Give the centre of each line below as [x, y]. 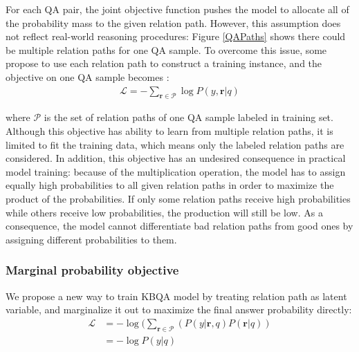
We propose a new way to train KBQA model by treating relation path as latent [176, 296]
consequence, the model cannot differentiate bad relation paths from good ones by [179, 226]
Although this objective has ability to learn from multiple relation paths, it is [169, 130]
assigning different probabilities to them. [91, 239]
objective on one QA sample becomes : [88, 76]
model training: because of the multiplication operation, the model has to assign [176, 171]
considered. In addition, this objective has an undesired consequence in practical [176, 158]
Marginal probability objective [92, 270]
